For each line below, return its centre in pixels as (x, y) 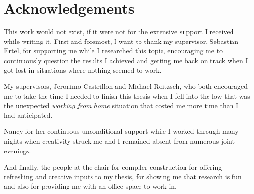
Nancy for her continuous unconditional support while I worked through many (121, 131)
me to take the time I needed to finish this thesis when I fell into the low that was (127, 96)
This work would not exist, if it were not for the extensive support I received (119, 32)
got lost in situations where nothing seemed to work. (83, 70)
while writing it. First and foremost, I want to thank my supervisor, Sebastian (121, 41)
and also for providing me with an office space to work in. (90, 186)
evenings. (18, 150)
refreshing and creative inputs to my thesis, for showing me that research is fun (123, 176)
